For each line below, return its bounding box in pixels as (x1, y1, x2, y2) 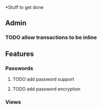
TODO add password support (12, 76, 75, 82)
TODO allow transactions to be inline (5, 34, 97, 41)
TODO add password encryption (12, 86, 81, 92)
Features (5, 49, 34, 58)
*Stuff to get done (5, 5, 44, 10)
